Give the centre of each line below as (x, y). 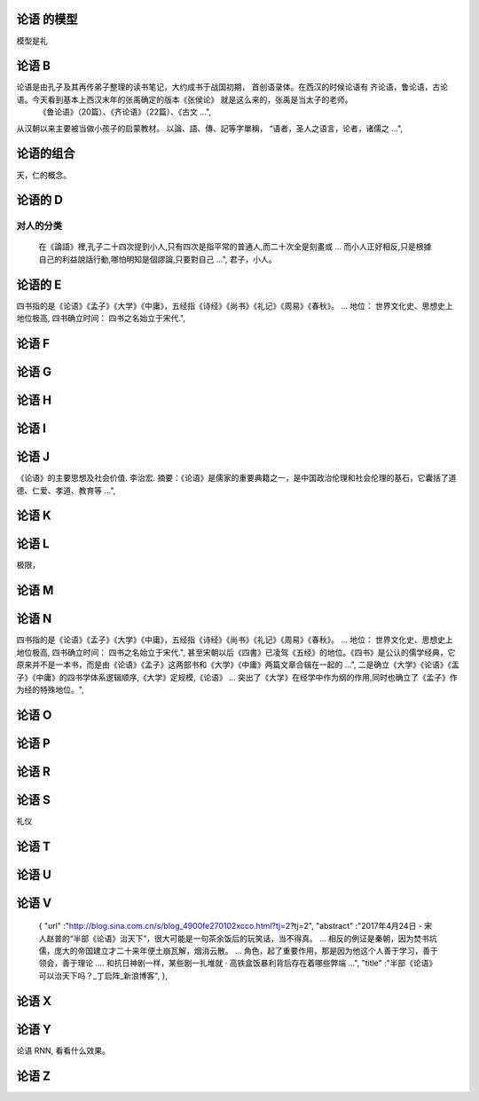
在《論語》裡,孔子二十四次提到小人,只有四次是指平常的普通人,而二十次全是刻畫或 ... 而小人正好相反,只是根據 (235, 247)
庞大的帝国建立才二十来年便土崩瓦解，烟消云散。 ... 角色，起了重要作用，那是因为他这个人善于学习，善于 (246, 951)
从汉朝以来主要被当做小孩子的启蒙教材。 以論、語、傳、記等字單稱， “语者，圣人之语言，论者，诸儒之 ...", (210, 128)
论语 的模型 (47, 19)
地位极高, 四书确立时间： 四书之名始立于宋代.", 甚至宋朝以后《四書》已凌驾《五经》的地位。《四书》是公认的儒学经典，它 (236, 652)
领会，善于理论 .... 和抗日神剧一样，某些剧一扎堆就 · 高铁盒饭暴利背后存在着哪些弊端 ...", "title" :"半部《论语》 (238, 963)
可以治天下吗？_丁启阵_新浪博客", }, (103, 975)
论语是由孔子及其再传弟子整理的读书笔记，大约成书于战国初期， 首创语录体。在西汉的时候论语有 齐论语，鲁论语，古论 (232, 87)
